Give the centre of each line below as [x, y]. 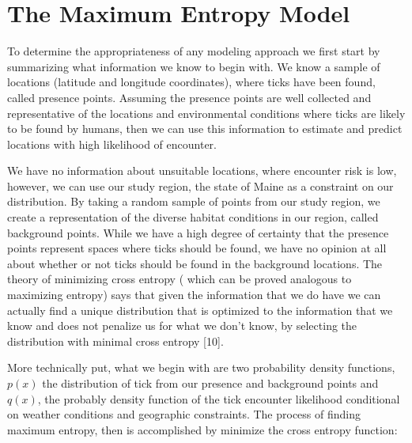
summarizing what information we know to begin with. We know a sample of [194, 66]
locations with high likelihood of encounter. [112, 144]
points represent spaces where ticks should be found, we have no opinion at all [197, 248]
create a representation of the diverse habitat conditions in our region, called [193, 217]
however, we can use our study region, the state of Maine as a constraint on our [200, 186]
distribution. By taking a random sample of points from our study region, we [194, 201]
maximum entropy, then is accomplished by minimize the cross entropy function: [202, 429]
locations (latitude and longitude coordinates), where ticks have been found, [191, 82]
